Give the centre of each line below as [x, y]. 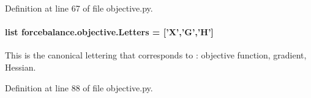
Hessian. [21, 67]
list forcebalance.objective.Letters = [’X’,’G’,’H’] [109, 32]
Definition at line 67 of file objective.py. [79, 8]
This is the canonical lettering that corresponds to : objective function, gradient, [156, 55]
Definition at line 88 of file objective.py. [79, 87]
